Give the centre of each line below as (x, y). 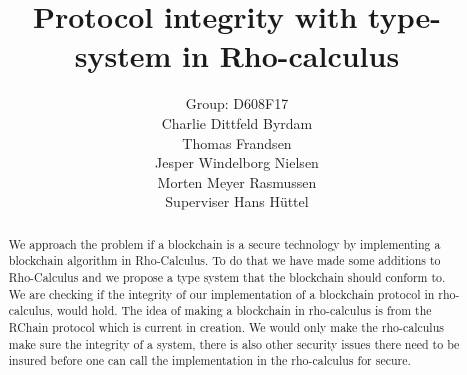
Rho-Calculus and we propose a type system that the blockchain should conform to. (227, 276)
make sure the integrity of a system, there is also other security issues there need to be (234, 343)
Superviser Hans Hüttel (237, 201)
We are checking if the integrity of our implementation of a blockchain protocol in (221, 293)
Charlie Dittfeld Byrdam (237, 122)
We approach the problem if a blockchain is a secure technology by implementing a (224, 243)
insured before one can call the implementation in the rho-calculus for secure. (209, 360)
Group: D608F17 (237, 103)
